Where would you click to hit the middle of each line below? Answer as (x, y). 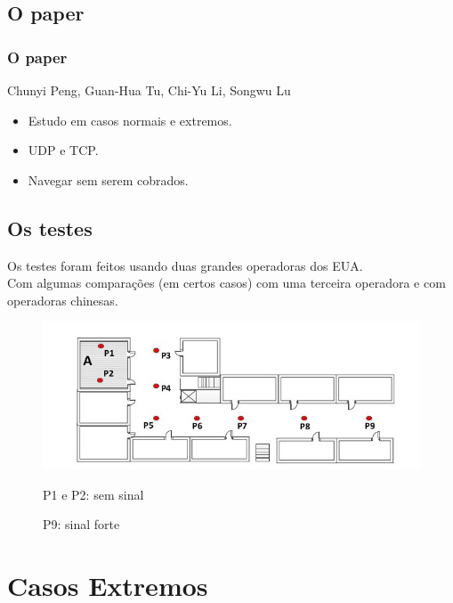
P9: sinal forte (81, 524)
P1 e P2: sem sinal (93, 494)
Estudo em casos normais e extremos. (130, 120)
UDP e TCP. (63, 150)
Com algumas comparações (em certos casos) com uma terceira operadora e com (226, 283)
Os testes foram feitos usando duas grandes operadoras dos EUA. (185, 265)
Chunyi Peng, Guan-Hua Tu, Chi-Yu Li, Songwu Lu (149, 90)
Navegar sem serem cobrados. (108, 179)
